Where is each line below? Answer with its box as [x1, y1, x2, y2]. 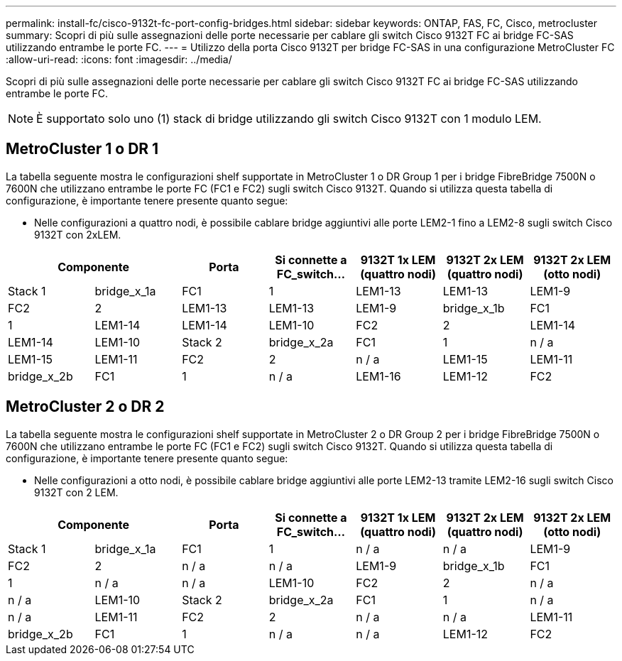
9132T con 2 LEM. [34, 486, 119, 498]
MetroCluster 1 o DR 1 [6, 140, 159, 158]
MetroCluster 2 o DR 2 [6, 398, 165, 416]
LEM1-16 [356, 368, 401, 383]
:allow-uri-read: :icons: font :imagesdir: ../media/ [6, 53, 232, 65]
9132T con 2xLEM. [34, 228, 121, 241]
